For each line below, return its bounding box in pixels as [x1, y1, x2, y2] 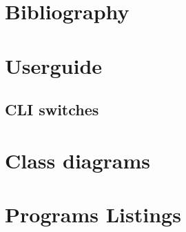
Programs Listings [5, 200, 181, 229]
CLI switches [5, 99, 99, 120]
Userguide [5, 51, 103, 79]
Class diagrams [5, 146, 151, 174]
